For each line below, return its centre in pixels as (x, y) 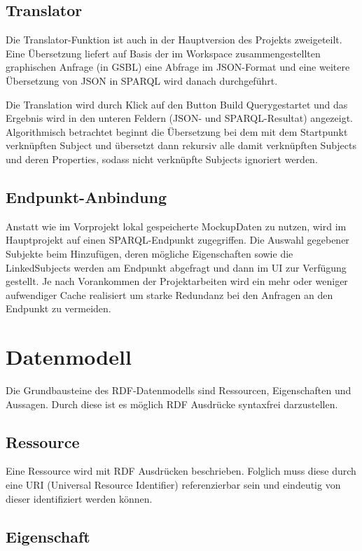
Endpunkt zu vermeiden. (58, 308)
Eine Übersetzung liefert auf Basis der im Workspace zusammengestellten (163, 53)
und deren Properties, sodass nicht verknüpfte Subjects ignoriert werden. (162, 159)
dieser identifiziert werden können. (79, 498)
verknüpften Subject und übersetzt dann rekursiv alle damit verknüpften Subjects (181, 145)
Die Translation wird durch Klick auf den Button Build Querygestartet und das (177, 104)
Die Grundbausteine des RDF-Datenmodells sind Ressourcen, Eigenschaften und (179, 390)
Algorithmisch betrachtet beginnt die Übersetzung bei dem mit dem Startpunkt (177, 131)
